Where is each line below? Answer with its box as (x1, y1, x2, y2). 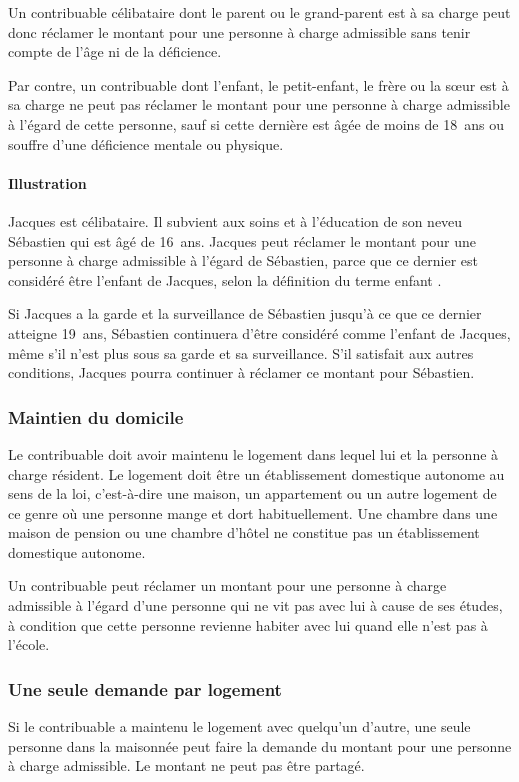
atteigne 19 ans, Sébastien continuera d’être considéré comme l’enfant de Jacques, (8, 322, 511, 343)
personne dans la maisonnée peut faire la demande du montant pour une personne (8, 735, 512, 756)
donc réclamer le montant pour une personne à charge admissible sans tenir (8, 21, 471, 42)
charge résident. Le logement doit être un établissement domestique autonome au (8, 463, 505, 484)
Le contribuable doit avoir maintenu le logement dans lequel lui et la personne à (8, 443, 499, 464)
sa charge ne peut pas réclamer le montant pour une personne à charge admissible (8, 94, 510, 115)
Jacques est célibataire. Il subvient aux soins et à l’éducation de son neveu (8, 210, 463, 231)
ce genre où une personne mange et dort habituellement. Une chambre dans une (8, 502, 498, 523)
